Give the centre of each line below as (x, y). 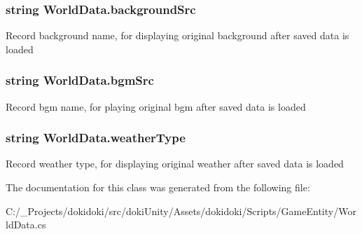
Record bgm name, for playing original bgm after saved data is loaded (156, 106)
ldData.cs (26, 225)
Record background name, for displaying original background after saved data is (177, 35)
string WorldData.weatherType (96, 138)
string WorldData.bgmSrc (80, 80)
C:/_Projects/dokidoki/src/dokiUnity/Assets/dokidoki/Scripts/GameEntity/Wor (181, 211)
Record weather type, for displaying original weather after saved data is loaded (175, 164)
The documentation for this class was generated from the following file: (158, 187)
